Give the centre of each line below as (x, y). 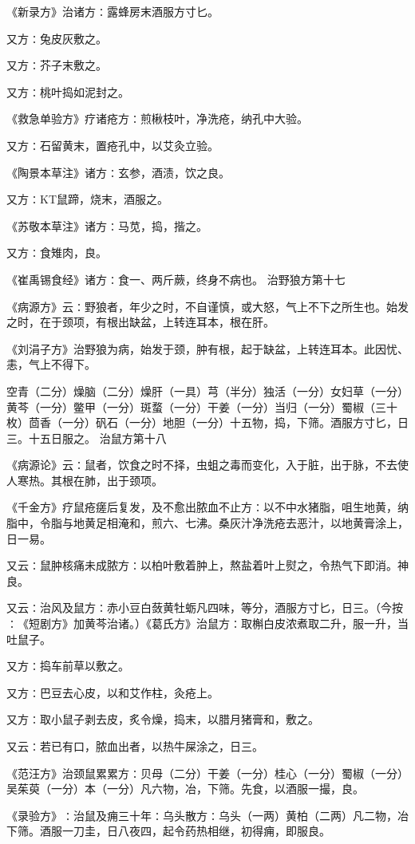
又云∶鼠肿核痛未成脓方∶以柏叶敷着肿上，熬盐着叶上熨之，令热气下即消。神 (207, 565)
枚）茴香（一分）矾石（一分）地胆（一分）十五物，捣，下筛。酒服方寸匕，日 (207, 422)
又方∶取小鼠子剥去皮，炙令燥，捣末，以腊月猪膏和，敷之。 (163, 719)
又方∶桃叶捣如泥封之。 (68, 91)
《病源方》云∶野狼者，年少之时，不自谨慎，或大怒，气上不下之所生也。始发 (207, 306)
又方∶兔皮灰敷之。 (57, 38)
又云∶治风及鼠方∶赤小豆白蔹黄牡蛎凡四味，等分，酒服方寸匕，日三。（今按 (205, 607)
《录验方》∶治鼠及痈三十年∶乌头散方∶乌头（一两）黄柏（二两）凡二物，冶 (207, 815)
